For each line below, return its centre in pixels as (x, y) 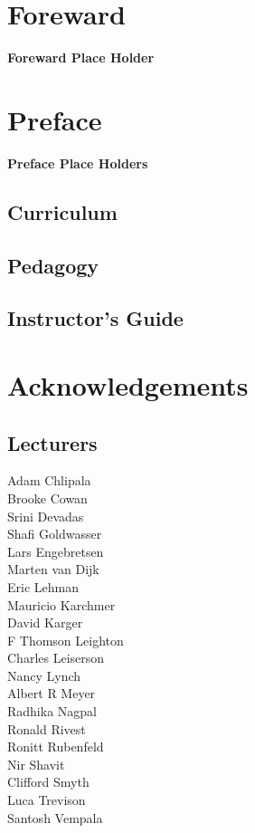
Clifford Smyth (48, 782)
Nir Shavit (36, 764)
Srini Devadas (46, 516)
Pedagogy (53, 265)
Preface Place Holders (78, 163)
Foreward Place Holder (81, 57)
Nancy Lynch (44, 675)
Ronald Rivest (47, 728)
